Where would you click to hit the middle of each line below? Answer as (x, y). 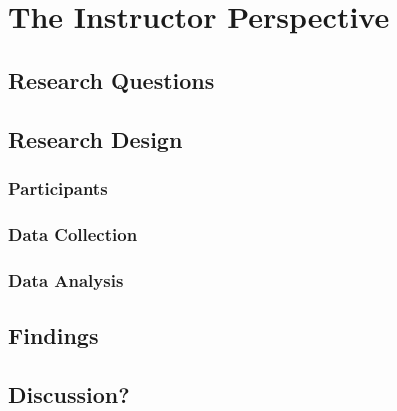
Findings (53, 334)
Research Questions (111, 79)
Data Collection (73, 233)
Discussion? (69, 393)
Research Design (95, 138)
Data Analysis (66, 279)
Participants (58, 187)
